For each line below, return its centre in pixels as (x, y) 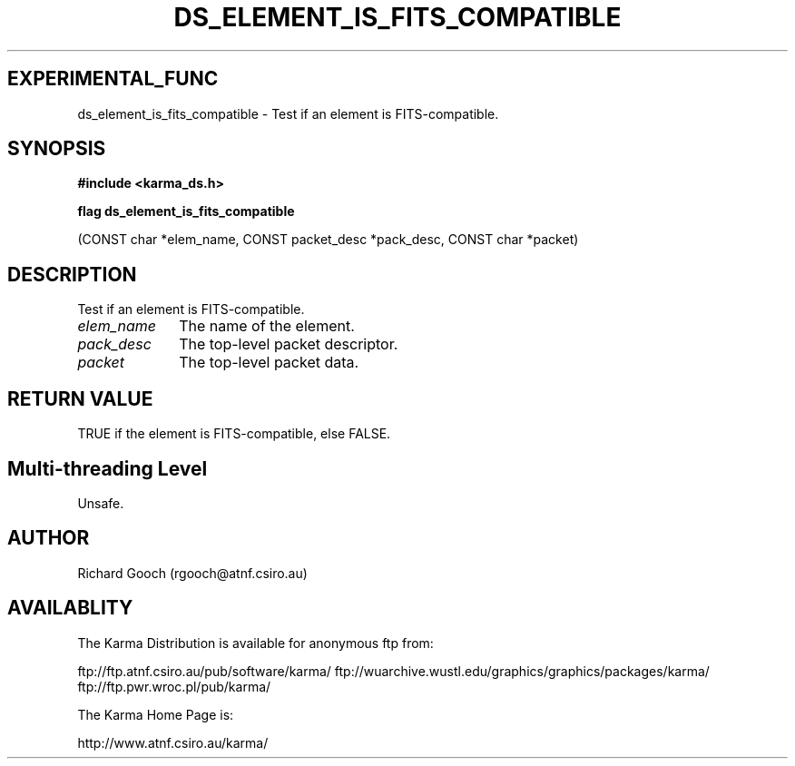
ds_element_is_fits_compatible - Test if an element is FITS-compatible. (288, 113)
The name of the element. (267, 326)
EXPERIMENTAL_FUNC (113, 79)
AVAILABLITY (70, 608)
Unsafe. (101, 503)
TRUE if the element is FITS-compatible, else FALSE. (234, 434)
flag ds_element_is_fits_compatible (186, 211)
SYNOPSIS (57, 149)
